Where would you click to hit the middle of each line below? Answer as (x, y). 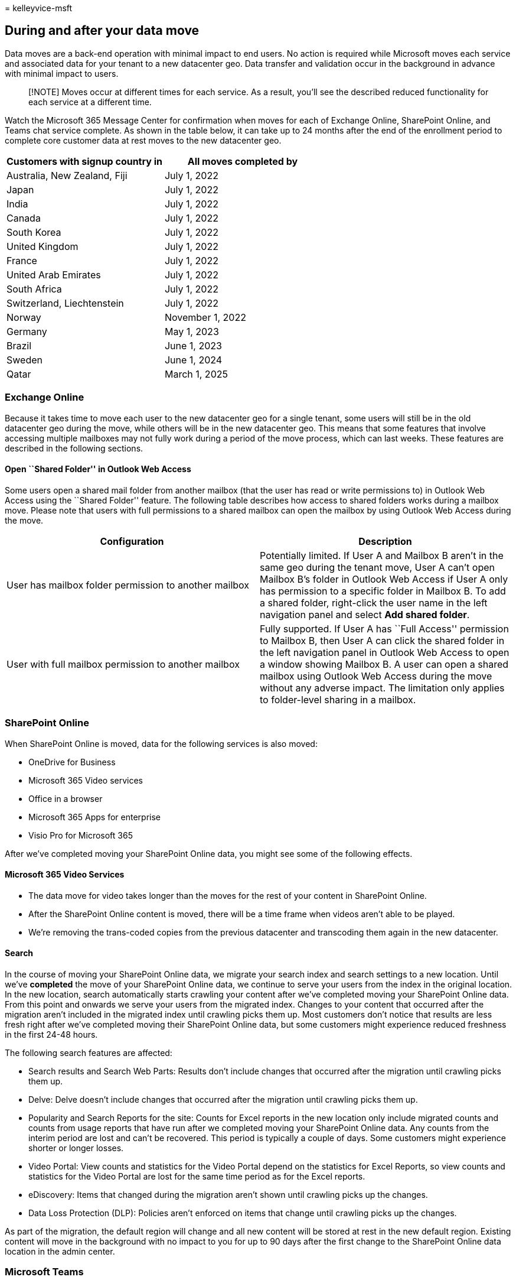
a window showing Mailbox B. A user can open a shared (384, 664)
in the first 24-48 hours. (51, 1034)
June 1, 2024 (193, 360)
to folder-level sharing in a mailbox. (338, 699)
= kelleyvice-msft (39, 8)
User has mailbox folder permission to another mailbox (128, 585)
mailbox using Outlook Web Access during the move (376, 676)
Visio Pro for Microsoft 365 (81, 835)
